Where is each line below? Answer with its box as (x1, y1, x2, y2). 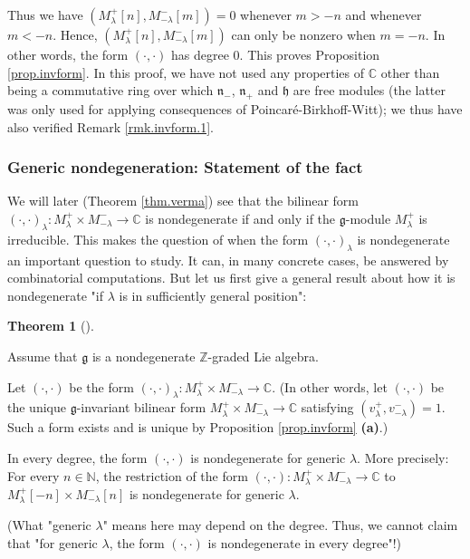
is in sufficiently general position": (119, 285, 307, 304)
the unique (7, 398, 66, 417)
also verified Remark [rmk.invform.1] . (7, 117, 214, 136)
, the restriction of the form (95, 466, 248, 485)
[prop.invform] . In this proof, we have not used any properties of (7, 63, 365, 82)
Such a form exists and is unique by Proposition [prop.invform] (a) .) (7, 418, 388, 437)
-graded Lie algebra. (207, 346, 319, 365)
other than (380, 63, 440, 82)
